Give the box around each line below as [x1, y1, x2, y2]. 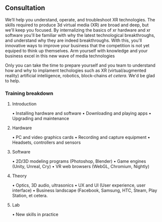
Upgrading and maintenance [12, 116, 69, 121]
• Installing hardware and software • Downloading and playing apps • [12, 110, 151, 116]
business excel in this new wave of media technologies [5, 53, 115, 59]
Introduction [12, 101, 37, 107]
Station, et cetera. [12, 193, 48, 199]
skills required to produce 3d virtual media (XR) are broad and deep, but [5, 22, 149, 28]
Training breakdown [5, 90, 53, 97]
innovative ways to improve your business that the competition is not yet [5, 42, 150, 48]
